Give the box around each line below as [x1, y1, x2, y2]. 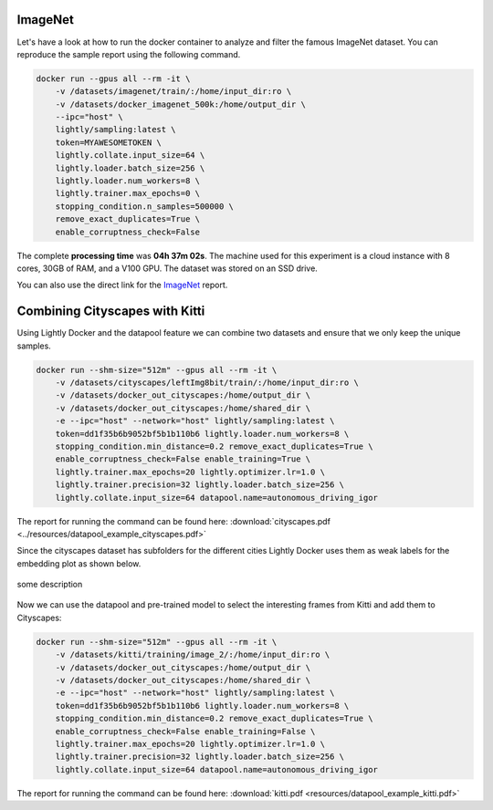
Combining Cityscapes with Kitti [16, 304, 205, 319]
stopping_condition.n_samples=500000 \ [55, 201, 235, 212]
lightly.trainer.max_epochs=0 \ [55, 188, 201, 199]
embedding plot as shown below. [16, 557, 142, 569]
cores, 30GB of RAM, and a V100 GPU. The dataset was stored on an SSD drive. [16, 263, 319, 274]
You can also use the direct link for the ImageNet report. [16, 279, 228, 291]
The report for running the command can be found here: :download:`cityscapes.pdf [16, 515, 330, 526]
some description [16, 579, 83, 590]
